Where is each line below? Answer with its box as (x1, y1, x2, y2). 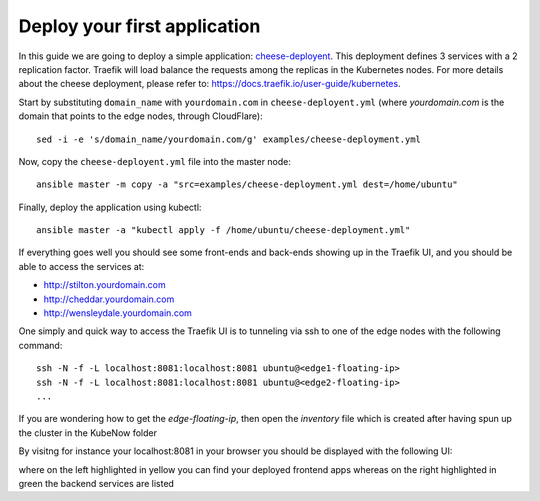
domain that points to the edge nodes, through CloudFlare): (18, 110, 264, 122)
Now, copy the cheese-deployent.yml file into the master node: (18, 155, 292, 167)
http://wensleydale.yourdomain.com (43, 307, 192, 319)
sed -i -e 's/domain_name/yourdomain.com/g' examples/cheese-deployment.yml (36, 133, 422, 145)
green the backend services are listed (18, 477, 175, 489)
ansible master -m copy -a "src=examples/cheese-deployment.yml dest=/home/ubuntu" (36, 179, 459, 190)
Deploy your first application (18, 15, 261, 37)
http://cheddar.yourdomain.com (43, 293, 175, 305)
